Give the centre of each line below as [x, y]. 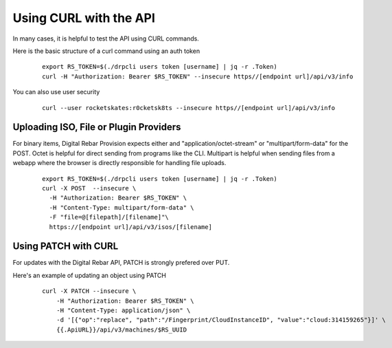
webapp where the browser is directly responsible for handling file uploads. [119, 163]
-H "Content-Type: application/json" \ [123, 311]
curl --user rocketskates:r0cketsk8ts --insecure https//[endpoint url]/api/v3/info [189, 108]
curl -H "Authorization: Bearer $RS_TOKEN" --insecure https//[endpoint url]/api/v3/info [198, 76]
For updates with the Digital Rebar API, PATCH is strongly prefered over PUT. [121, 263]
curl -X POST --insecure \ [89, 188]
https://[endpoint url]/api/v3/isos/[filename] [131, 227]
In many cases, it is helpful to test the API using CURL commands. [106, 39]
